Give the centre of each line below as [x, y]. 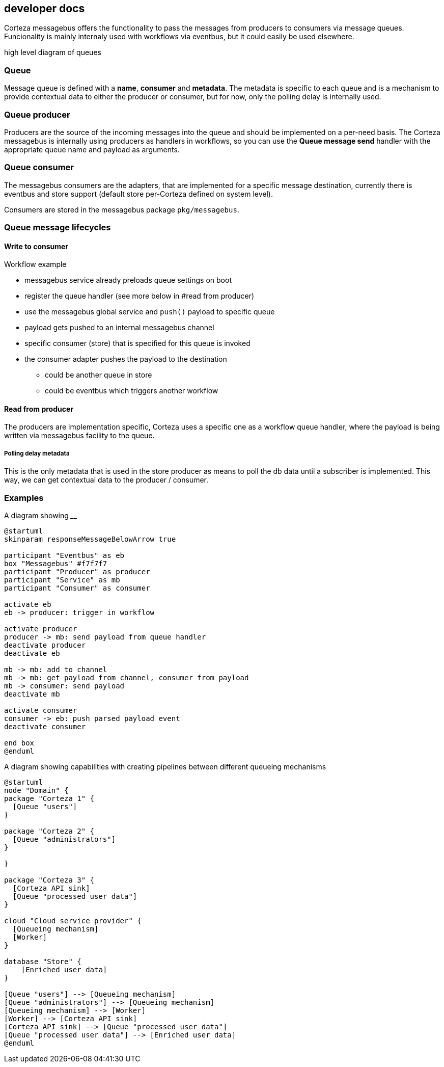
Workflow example [35, 264]
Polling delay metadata [37, 453]
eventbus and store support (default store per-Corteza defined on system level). [138, 194]
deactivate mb [32, 694]
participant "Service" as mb [62, 580]
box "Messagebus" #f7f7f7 [56, 564]
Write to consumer [36, 246]
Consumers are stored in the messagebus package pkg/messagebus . [122, 209]
